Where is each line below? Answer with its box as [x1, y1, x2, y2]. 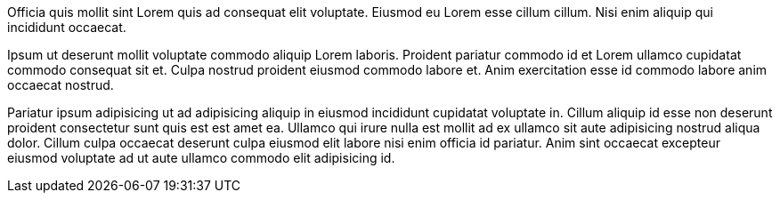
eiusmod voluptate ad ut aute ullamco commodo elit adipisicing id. [7, 150, 395, 165]
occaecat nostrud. [7, 77, 114, 92]
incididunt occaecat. [7, 20, 126, 35]
